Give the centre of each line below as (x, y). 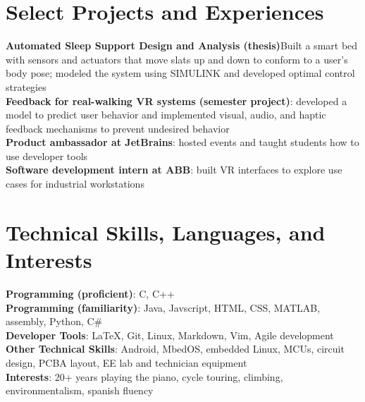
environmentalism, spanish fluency (80, 390)
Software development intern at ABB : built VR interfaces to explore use (174, 170)
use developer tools (47, 156)
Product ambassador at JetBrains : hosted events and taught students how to (182, 142)
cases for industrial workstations (75, 184)
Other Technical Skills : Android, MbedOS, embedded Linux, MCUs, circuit (175, 349)
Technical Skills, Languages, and (166, 232)
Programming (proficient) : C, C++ (90, 293)
